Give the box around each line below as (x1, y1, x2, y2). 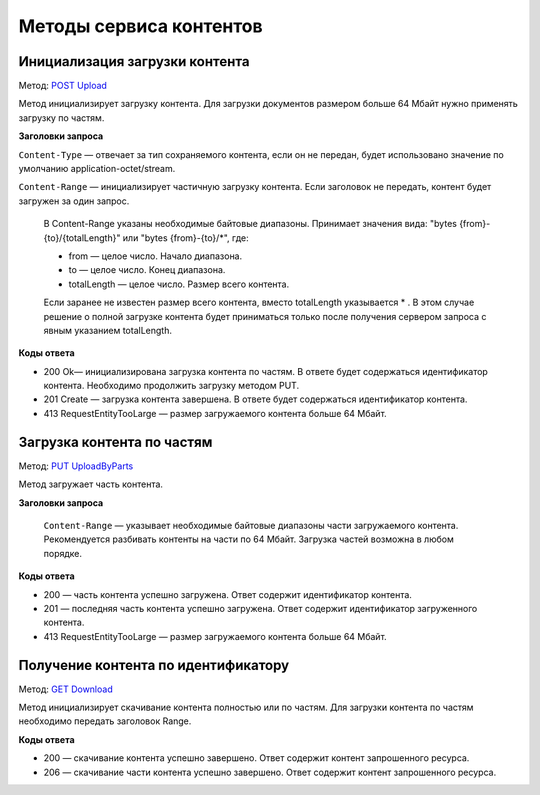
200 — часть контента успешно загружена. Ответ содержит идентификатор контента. (43, 588, 412, 600)
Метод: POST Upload (18, 80, 107, 92)
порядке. (43, 547, 83, 559)
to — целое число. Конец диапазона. (68, 264, 226, 276)
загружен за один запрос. (18, 195, 130, 207)
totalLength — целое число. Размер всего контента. (68, 278, 290, 290)
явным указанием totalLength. (43, 324, 172, 336)
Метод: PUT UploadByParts (18, 460, 134, 472)
